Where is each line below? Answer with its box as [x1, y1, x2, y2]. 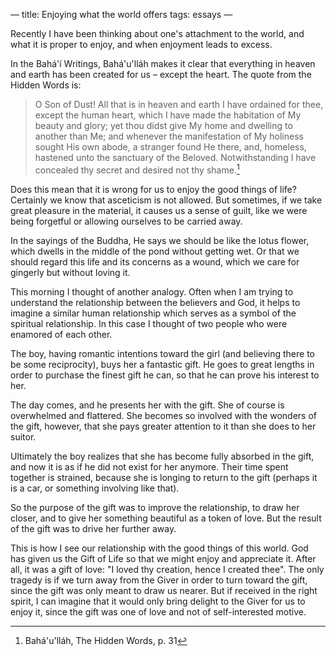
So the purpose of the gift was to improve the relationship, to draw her [10, 501, 300, 513]
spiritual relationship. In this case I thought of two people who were [10, 317, 288, 329]
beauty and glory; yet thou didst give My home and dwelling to [34, 120, 293, 131]
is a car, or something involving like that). [10, 482, 180, 494]
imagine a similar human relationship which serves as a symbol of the [10, 307, 297, 319]
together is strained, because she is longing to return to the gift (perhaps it [10, 471, 318, 483]
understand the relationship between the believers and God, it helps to [10, 296, 301, 308]
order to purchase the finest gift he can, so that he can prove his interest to [10, 369, 320, 381]
